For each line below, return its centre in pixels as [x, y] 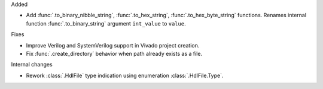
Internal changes [32, 65]
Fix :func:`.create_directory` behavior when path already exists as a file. [114, 53]
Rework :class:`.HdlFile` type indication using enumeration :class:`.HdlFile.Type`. [125, 75]
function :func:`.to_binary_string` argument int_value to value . [106, 23]
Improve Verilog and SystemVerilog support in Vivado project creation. [113, 45]
